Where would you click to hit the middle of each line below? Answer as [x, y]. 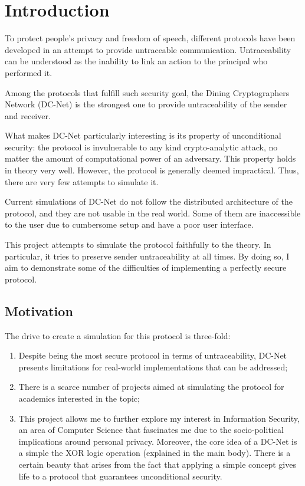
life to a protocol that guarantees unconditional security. [120, 476]
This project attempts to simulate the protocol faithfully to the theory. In [138, 244]
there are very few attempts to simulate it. [82, 181]
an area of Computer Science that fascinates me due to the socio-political [151, 430]
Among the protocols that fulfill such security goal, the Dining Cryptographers [147, 92]
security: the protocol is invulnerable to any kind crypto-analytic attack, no [141, 147]
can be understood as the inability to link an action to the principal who [136, 61]
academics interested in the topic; [79, 398]
